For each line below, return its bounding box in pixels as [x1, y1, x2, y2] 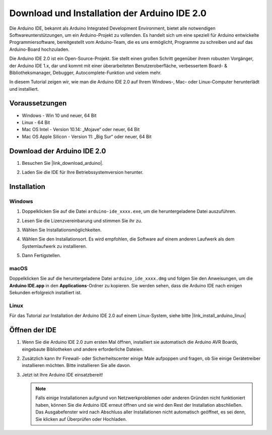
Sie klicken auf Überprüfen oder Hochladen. [35, 416, 127, 422]
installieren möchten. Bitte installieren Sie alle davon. [22, 362, 131, 368]
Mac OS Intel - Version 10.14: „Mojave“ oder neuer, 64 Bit [22, 127, 140, 133]
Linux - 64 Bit [22, 119, 50, 126]
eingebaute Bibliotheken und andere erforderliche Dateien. [22, 346, 144, 352]
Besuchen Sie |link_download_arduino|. [22, 160, 103, 166]
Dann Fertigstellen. [22, 253, 61, 259]
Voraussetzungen [9, 99, 67, 108]
